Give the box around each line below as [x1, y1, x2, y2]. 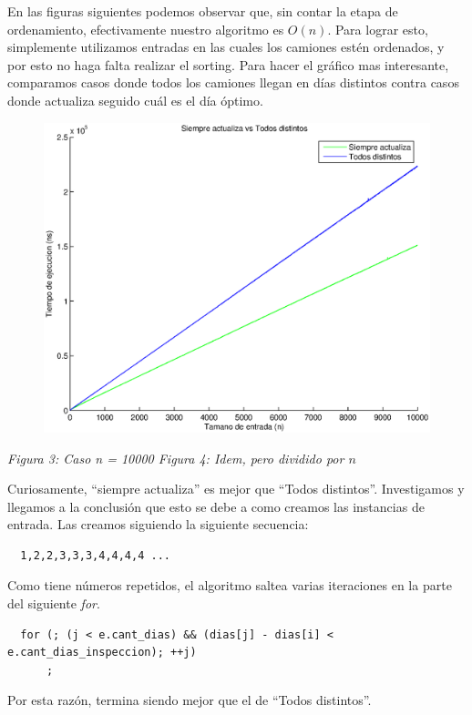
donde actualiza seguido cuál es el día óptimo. [7, 90, 263, 109]
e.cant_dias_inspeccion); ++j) [7, 646, 197, 659]
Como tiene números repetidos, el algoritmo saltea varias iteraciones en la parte [7, 576, 452, 595]
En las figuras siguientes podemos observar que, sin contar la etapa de [7, 2, 398, 20]
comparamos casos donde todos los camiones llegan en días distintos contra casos [7, 73, 459, 92]
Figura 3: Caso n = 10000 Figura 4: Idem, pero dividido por [7, 448, 344, 467]
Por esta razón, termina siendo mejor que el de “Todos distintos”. [7, 690, 372, 710]
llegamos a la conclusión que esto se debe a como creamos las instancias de [7, 496, 425, 516]
